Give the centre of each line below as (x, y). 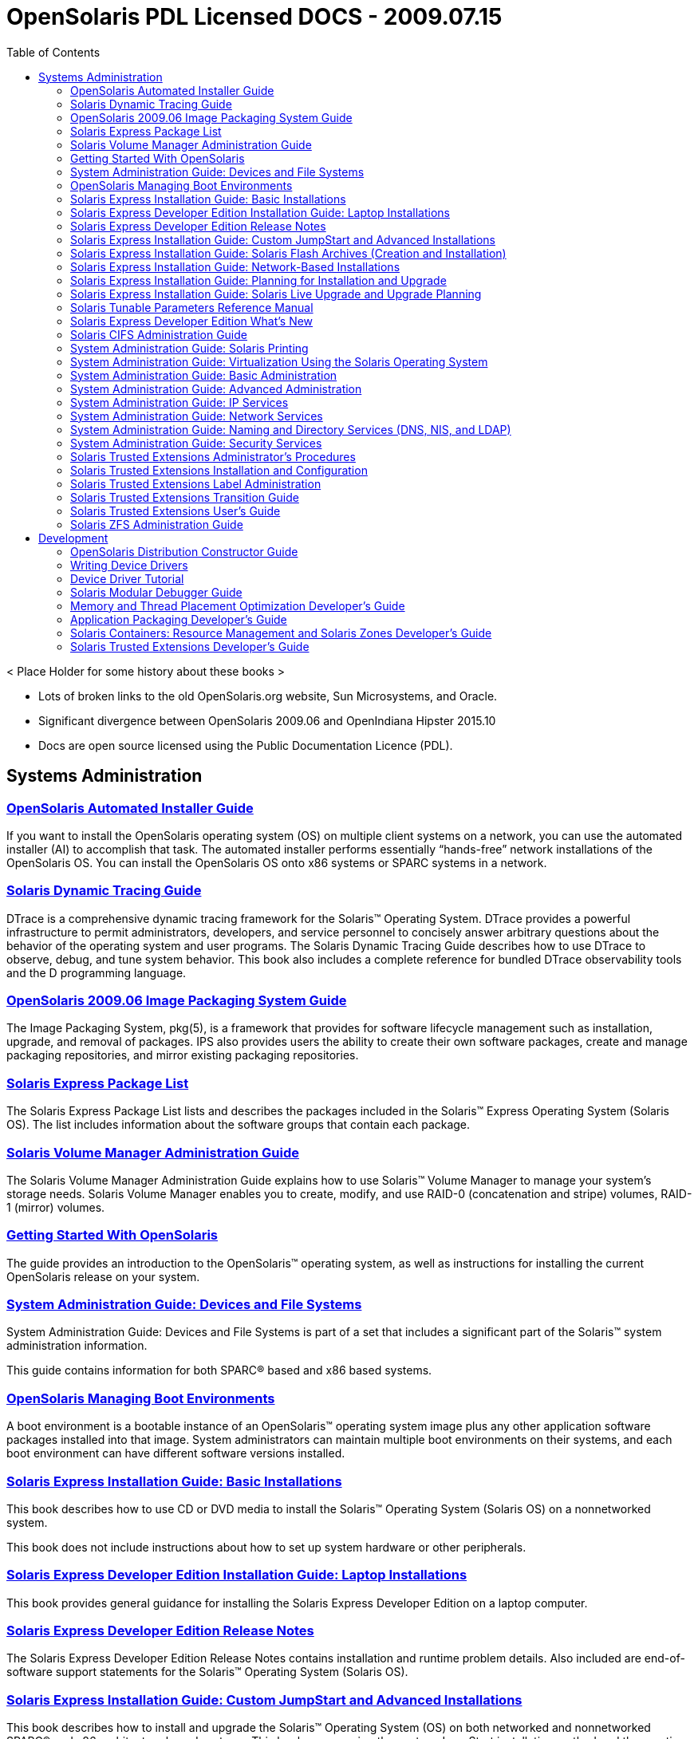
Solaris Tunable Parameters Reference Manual (192, 307)
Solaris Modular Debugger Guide (156, 592)
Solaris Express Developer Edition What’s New (192, 321)
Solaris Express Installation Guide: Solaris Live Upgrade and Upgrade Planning (276, 294)
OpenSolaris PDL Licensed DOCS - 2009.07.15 (254, 17)
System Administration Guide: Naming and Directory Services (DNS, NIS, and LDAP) (291, 429)
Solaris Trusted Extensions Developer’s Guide (190, 646)
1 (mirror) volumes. (56, 1207)
